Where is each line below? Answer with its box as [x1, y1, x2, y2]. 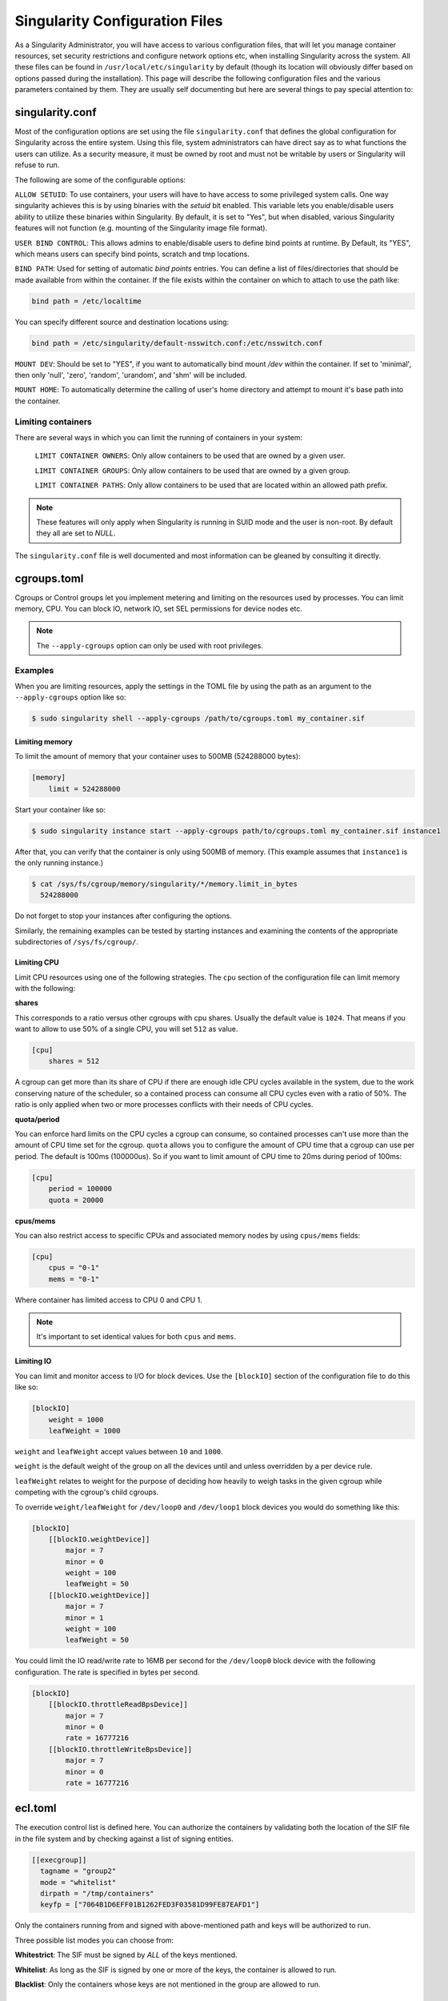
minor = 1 [65, 1613, 104, 1622]
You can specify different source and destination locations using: [14, 317, 230, 327]
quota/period [14, 1114, 60, 1124]
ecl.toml [14, 1802, 57, 1815]
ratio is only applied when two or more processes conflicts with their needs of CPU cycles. [14, 1100, 314, 1109]
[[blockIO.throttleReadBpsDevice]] [48, 1700, 188, 1709]
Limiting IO [14, 1357, 52, 1366]
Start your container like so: [14, 804, 106, 814]
